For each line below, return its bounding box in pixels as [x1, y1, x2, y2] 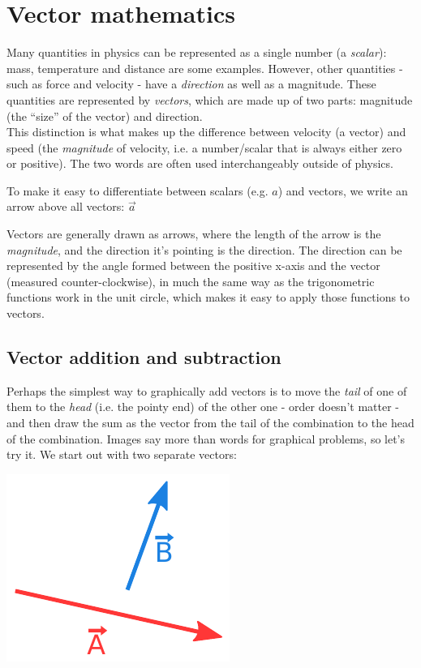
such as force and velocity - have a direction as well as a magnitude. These [6, 75, 376, 92]
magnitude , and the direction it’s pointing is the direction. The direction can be [6, 241, 402, 258]
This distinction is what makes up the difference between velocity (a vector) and [6, 123, 406, 140]
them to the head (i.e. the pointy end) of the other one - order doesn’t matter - [6, 398, 399, 415]
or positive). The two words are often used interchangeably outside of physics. [6, 155, 393, 172]
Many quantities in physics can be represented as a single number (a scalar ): [6, 44, 387, 61]
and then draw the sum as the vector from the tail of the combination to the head [6, 414, 415, 431]
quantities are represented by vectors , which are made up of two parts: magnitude [6, 91, 413, 108]
